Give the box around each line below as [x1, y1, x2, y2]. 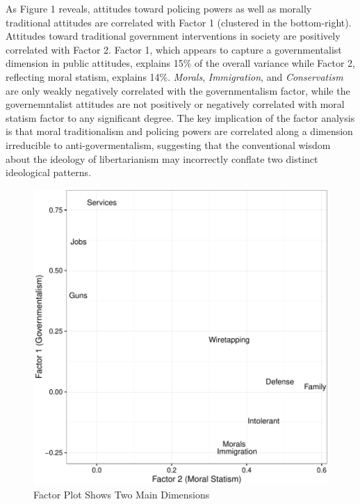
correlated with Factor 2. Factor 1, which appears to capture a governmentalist [6, 42, 342, 56]
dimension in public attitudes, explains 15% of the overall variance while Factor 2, [6, 56, 356, 70]
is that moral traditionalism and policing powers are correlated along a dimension [6, 124, 353, 139]
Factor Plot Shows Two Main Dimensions [33, 487, 210, 502]
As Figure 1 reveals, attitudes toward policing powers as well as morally [6, 1, 312, 15]
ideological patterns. [6, 165, 92, 180]
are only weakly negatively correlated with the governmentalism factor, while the [6, 83, 350, 97]
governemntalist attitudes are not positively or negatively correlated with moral [6, 97, 345, 111]
